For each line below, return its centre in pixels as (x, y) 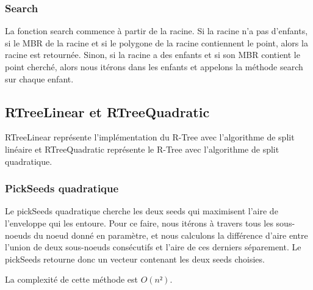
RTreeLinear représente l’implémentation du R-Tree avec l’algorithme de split (150, 137)
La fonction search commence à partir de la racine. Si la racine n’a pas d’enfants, (156, 31)
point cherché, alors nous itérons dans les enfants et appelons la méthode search (154, 67)
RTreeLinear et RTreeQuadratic (107, 111)
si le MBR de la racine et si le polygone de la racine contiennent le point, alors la (156, 42)
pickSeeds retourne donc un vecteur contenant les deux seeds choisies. (135, 259)
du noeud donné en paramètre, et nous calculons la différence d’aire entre (171, 235)
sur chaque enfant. (39, 78)
